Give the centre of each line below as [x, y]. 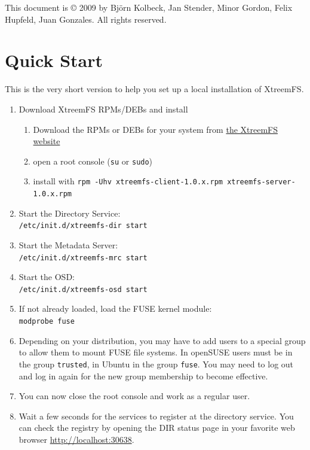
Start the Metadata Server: [68, 244]
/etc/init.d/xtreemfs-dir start [83, 226]
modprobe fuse [47, 321]
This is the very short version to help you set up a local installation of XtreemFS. [154, 89]
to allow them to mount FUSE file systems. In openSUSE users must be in [156, 352]
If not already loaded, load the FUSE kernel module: [115, 308]
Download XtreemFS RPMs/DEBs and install [103, 109]
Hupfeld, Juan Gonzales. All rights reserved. [86, 19]
